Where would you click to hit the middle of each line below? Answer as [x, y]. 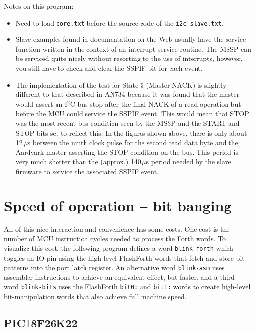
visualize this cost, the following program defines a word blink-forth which [119, 248]
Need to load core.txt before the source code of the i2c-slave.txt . [119, 22]
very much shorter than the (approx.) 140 [78, 162]
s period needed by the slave [189, 162]
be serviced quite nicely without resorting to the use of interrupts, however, [129, 58]
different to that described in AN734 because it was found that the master [127, 94]
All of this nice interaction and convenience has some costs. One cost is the [117, 228]
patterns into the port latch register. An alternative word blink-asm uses [114, 267]
